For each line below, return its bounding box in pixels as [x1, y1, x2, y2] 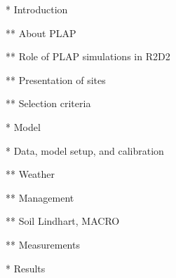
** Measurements [6, 237, 80, 251]
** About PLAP [6, 25, 76, 40]
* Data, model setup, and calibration [6, 143, 164, 158]
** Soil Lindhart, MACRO [6, 214, 120, 228]
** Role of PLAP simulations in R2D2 [6, 49, 170, 64]
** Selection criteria [6, 96, 91, 111]
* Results [6, 260, 46, 275]
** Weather [6, 167, 55, 181]
